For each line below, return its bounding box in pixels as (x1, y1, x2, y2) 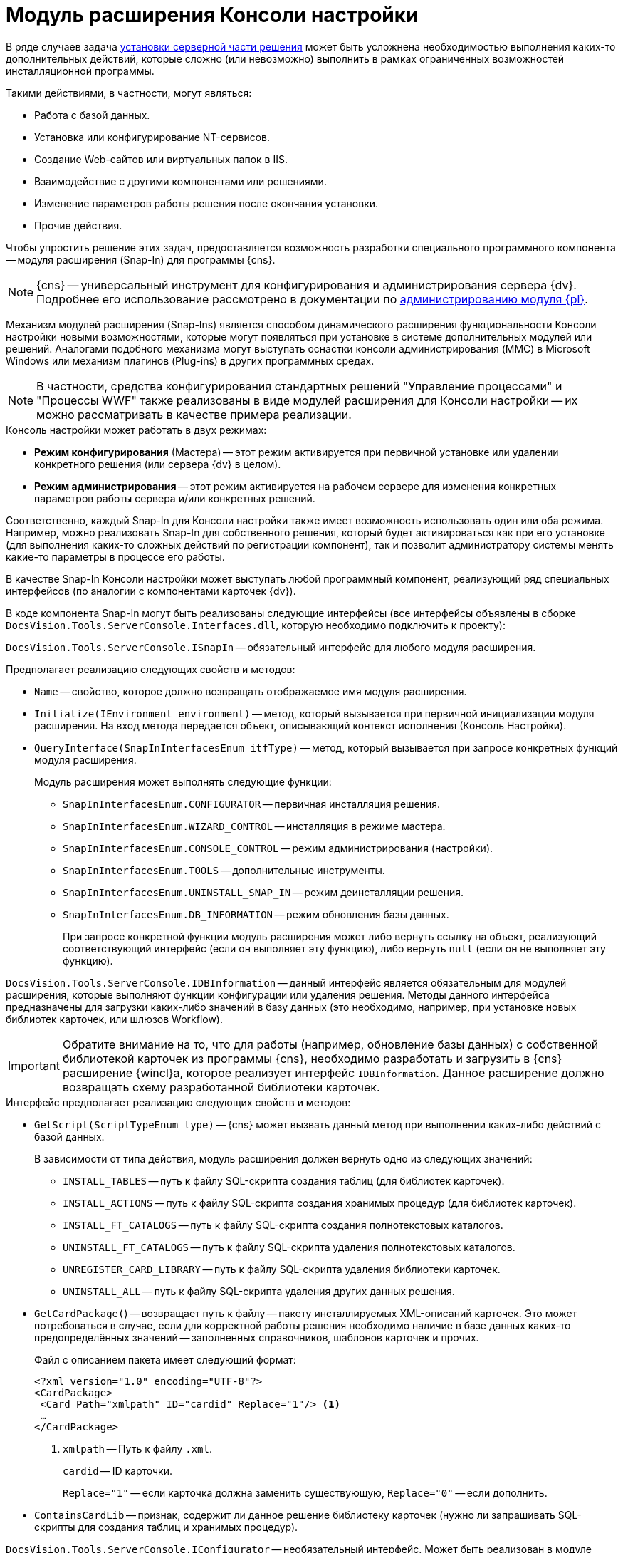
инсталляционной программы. (6, 64, 155, 77)
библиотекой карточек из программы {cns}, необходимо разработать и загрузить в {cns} (62, 1051, 562, 1066)
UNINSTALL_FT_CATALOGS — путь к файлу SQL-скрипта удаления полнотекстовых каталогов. (63, 1240, 515, 1253)
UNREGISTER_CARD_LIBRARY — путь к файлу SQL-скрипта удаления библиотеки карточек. (63, 1262, 501, 1275)
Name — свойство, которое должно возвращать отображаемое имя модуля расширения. (34, 685, 467, 697)
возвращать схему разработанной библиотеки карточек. (62, 1079, 380, 1094)
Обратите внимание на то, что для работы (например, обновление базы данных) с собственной (62, 1037, 599, 1051)
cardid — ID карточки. (63, 1464, 173, 1477)
